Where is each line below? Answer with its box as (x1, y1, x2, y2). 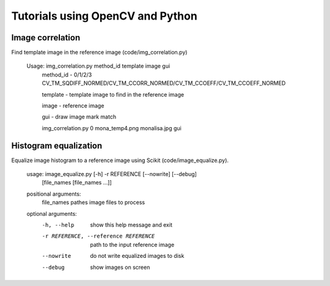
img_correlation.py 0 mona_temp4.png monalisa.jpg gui (42, 124, 182, 131)
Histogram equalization (11, 141, 103, 151)
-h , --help (42, 222, 75, 229)
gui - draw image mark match (42, 113, 116, 120)
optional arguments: (26, 210, 78, 217)
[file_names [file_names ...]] (42, 179, 112, 186)
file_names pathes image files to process (42, 199, 145, 206)
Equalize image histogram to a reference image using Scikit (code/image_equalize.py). (11, 156, 229, 164)
